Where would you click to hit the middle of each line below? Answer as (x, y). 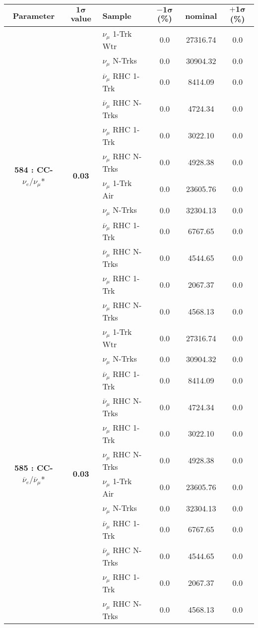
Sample (117, 15)
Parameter (34, 15)
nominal (201, 15)
